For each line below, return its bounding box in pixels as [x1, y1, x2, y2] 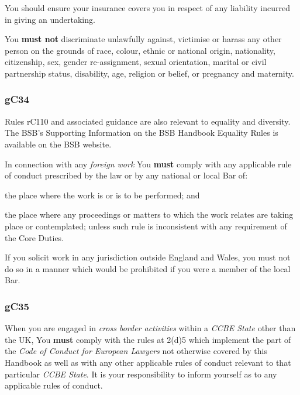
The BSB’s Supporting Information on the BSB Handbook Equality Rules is [5, 126, 278, 139]
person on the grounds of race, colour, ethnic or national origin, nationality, [5, 44, 275, 56]
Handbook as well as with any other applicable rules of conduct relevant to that [5, 356, 291, 368]
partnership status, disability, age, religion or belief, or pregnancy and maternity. [5, 67, 294, 79]
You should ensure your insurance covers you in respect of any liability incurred [5, 2, 290, 13]
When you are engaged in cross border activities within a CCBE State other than [5, 322, 296, 334]
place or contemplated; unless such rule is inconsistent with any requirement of [5, 219, 287, 232]
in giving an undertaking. [5, 13, 95, 25]
